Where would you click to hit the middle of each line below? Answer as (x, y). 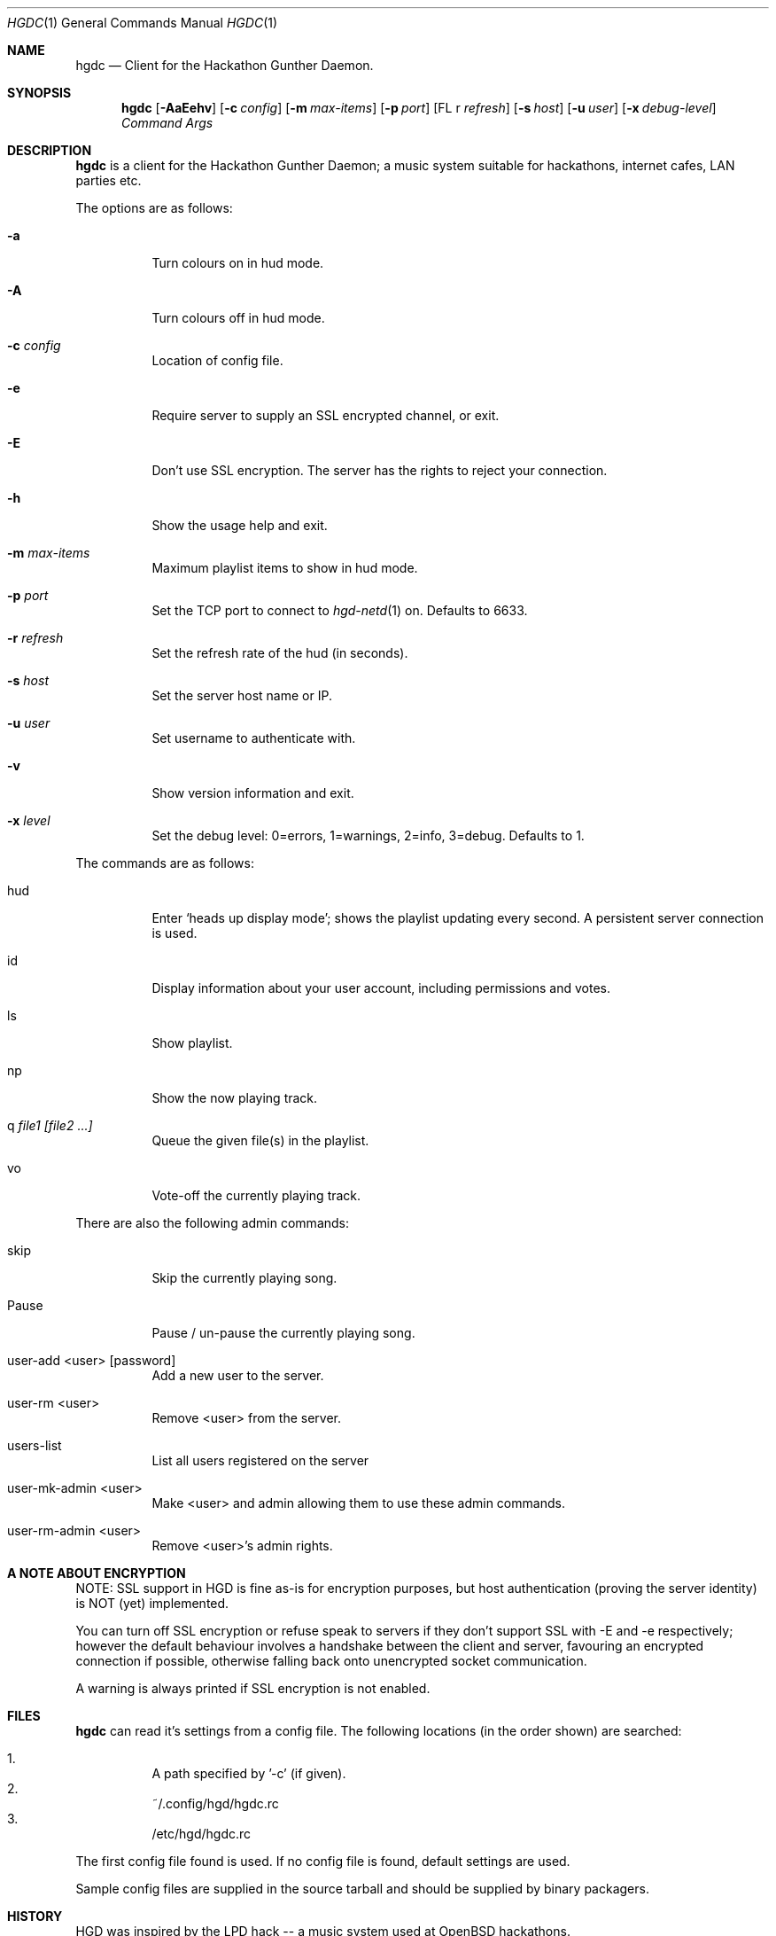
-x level (29, 820)
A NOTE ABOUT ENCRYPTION (97, 1573)
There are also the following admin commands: (213, 1223)
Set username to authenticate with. (254, 738)
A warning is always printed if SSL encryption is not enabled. (253, 1688)
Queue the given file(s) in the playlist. (260, 1140)
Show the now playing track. (235, 1098)
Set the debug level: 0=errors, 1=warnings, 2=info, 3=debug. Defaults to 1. (368, 835)
